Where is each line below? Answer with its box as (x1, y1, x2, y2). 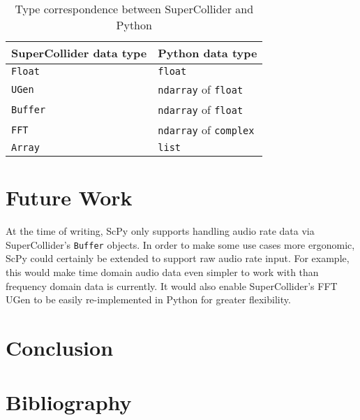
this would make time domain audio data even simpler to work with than (6, 264, 319, 279)
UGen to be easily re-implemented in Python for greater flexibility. (6, 292, 291, 307)
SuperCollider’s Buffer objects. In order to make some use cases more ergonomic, (6, 237, 355, 252)
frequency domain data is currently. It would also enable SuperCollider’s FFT (6, 278, 338, 293)
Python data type (158, 45, 257, 61)
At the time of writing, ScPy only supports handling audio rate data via (6, 224, 315, 238)
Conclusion (6, 333, 114, 361)
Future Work (6, 183, 133, 212)
